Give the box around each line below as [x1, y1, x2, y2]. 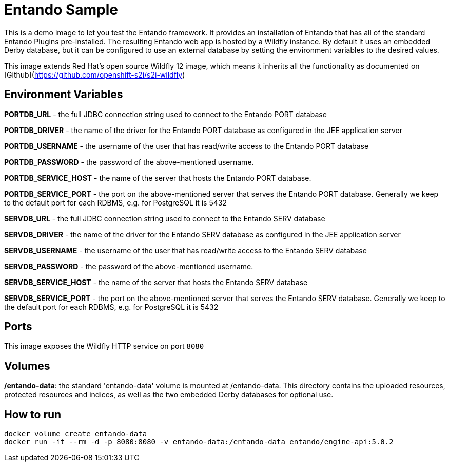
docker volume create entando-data [4, 430, 147, 438]
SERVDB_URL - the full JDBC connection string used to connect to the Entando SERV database [4, 214, 325, 223]
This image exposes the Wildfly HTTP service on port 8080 [4, 342, 204, 351]
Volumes [4, 359, 50, 372]
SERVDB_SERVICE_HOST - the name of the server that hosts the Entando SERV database [4, 277, 308, 287]
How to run [4, 407, 62, 421]
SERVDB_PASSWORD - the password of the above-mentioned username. [4, 262, 253, 271]
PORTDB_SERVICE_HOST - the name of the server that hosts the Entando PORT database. [4, 173, 311, 182]
